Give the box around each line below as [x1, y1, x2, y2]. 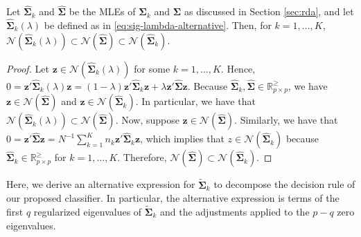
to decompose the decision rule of [213, 177, 355, 191]
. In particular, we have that [135, 94, 256, 108]
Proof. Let [6, 61, 49, 75]
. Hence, [220, 61, 256, 75]
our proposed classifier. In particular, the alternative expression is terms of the [6, 191, 340, 205]
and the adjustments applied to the [159, 204, 310, 218]
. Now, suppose [115, 113, 179, 127]
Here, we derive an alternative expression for [6, 177, 195, 191]
